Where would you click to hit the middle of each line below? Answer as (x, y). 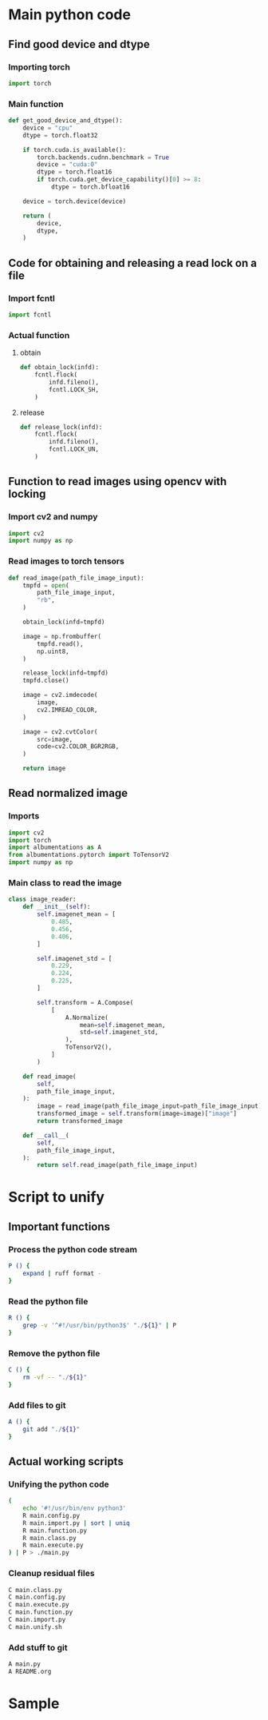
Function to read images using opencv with (118, 482)
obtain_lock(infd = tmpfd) (64, 622)
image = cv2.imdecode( (60, 695)
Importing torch (39, 67)
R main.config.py (51, 1515)
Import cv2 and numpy (53, 517)
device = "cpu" (48, 128)
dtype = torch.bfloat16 (90, 187)
